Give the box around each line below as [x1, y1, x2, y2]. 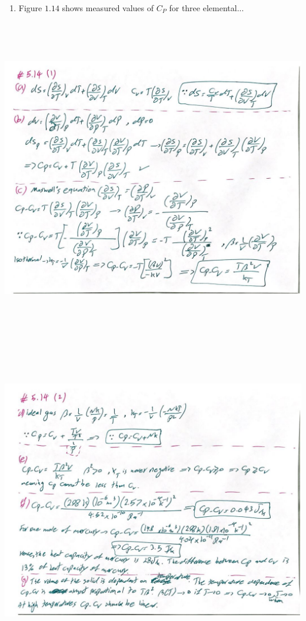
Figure [18, 2, 42, 14]
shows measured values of [62, 2, 154, 14]
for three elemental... [169, 2, 244, 14]
